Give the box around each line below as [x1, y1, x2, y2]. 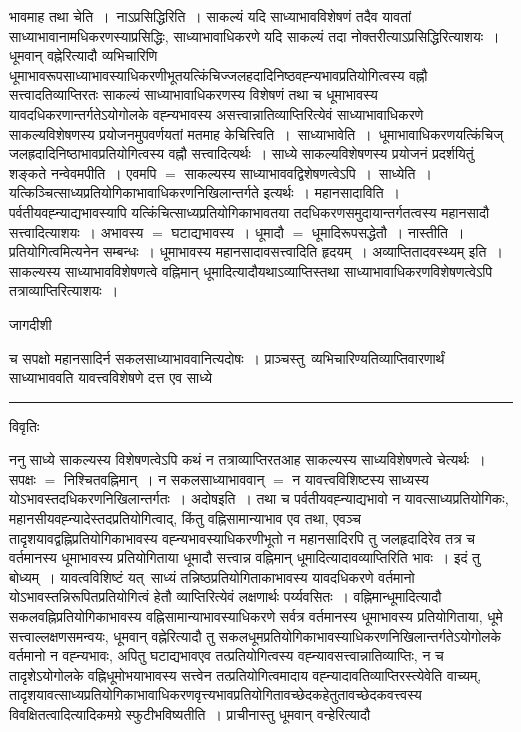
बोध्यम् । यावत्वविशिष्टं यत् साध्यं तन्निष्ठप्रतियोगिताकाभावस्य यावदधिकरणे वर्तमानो [9, 566, 415, 587]
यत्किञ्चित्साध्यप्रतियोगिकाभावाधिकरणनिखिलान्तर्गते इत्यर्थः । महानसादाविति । [9, 182, 401, 203]
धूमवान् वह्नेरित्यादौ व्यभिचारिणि [9, 45, 158, 66]
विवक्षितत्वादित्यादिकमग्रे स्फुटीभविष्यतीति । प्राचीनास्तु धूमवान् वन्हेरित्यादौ [9, 704, 371, 724]
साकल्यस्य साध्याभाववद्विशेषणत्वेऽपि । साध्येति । [184, 162, 432, 183]
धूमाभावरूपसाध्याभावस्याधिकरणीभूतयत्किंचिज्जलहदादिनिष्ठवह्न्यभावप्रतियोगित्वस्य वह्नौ [9, 64, 428, 85]
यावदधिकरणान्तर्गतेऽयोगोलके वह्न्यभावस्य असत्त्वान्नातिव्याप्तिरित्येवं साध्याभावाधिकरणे [9, 103, 424, 124]
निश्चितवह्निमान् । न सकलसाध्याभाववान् [63, 468, 265, 489]
